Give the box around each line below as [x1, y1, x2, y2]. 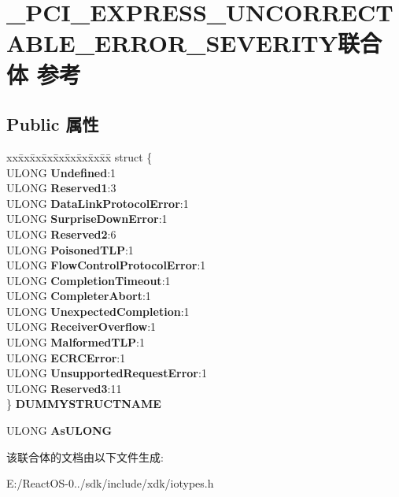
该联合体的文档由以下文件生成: [6, 448, 164, 465]
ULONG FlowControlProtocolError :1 [6, 257, 206, 273]
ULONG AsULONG [6, 422, 113, 439]
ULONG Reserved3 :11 [6, 380, 122, 396]
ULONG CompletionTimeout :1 [6, 272, 171, 288]
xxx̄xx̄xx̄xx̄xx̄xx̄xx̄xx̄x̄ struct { [6, 148, 153, 165]
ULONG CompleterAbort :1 [6, 287, 151, 304]
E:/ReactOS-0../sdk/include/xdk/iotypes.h [6, 475, 214, 491]
